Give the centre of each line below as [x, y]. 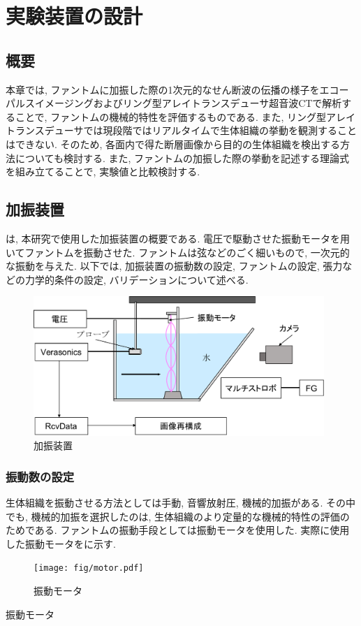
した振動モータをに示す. [61, 543]
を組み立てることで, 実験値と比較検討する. [103, 172]
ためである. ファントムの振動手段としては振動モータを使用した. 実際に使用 [178, 530]
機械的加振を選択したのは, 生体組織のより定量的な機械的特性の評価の [190, 516]
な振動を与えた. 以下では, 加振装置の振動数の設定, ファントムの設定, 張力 [174, 266]
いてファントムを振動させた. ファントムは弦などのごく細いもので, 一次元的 [178, 252]
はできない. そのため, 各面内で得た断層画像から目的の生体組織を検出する [173, 144]
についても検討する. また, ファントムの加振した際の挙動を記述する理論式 [182, 158]
